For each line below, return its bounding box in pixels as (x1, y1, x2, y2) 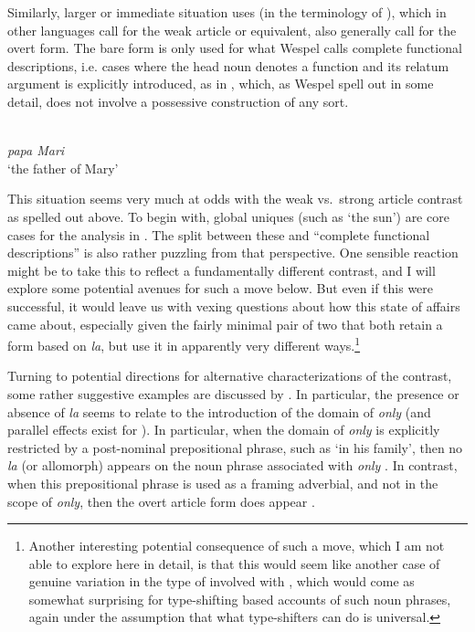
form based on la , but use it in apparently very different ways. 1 (7, 333, 361, 354)
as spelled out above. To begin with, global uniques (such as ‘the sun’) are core (7, 206, 449, 226)
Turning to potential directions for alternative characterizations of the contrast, (7, 366, 452, 385)
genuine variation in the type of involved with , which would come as (28, 572, 415, 591)
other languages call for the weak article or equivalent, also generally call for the (7, 20, 457, 39)
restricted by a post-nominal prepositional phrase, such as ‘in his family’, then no (7, 437, 463, 457)
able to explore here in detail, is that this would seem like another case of (28, 553, 440, 573)
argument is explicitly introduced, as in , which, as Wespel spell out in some (7, 74, 434, 93)
